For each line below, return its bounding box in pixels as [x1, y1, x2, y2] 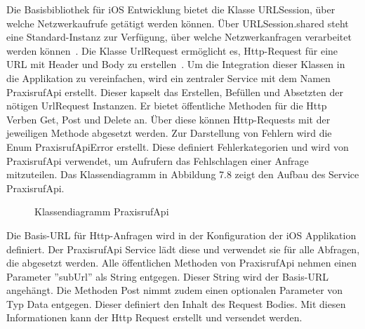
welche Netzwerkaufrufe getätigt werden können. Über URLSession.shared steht [6, 15, 349, 30]
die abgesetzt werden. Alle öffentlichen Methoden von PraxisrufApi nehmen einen [6, 255, 357, 270]
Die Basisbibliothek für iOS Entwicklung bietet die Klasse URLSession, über [6, 2, 336, 16]
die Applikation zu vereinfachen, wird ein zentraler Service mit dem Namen [6, 70, 331, 85]
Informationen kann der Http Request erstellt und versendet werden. [6, 310, 303, 325]
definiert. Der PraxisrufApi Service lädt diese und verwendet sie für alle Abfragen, [6, 241, 360, 256]
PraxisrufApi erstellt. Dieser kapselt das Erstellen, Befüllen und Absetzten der [6, 84, 343, 99]
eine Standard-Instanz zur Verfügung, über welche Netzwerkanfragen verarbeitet [6, 29, 352, 44]
